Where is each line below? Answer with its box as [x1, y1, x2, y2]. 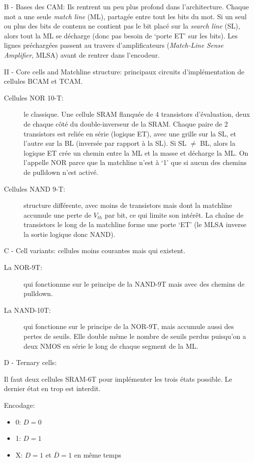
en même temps [74, 449, 121, 460]
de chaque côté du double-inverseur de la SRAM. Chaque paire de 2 [24, 118, 228, 129]
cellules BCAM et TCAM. [4, 76, 83, 86]
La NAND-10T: [4, 304, 51, 315]
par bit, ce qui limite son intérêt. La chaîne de [105, 209, 244, 220]
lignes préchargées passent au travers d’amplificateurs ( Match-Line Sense [4, 40, 224, 50]
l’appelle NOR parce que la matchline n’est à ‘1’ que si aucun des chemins [24, 157, 247, 167]
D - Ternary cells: [4, 357, 57, 367]
